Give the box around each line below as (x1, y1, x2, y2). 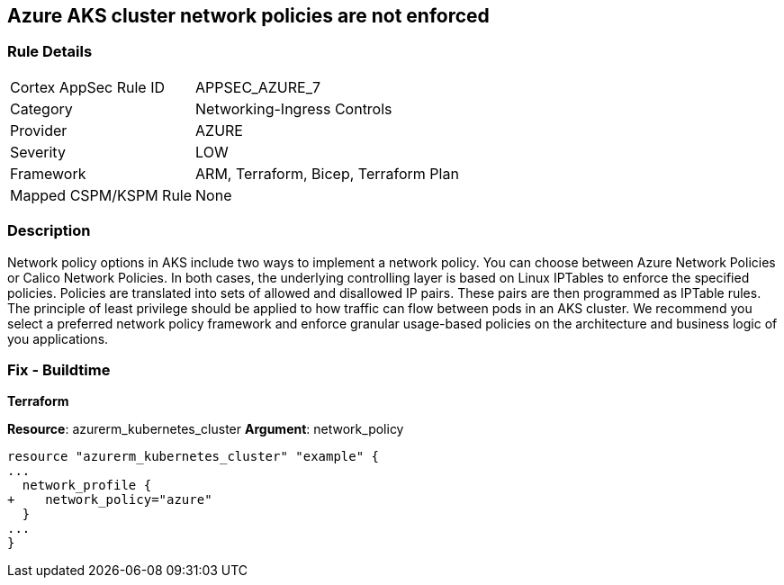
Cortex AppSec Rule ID (10, 77, 166, 96)
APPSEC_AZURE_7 (195, 77, 321, 96)
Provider (10, 121, 68, 139)
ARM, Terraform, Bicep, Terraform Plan (195, 164, 459, 183)
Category (10, 99, 73, 118)
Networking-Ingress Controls (195, 99, 392, 118)
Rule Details (7, 42, 93, 61)
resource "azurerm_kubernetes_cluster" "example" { (7, 449, 380, 464)
